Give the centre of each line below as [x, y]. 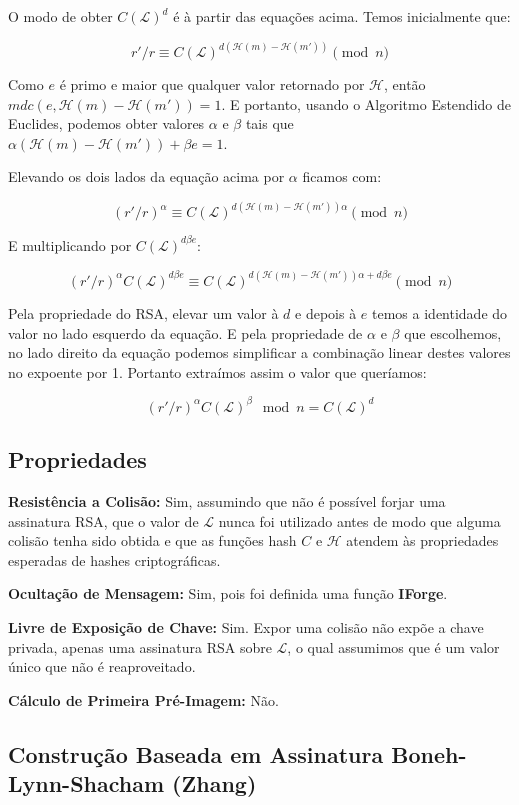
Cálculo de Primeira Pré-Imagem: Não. [143, 699]
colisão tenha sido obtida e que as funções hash [152, 540]
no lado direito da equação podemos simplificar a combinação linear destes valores [259, 352]
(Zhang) [214, 783]
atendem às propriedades [422, 540]
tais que [269, 123]
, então [405, 84]
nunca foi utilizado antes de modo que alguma [359, 520]
